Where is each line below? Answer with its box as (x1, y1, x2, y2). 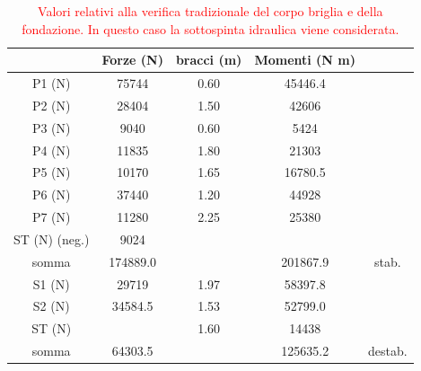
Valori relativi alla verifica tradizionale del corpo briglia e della (38, 2, 383, 20)
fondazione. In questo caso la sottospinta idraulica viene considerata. (22, 19, 399, 38)
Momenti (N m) (254, 50, 355, 69)
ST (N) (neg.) (13, 229, 90, 248)
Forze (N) (101, 50, 163, 69)
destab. (368, 341, 408, 360)
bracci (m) (175, 50, 242, 69)
